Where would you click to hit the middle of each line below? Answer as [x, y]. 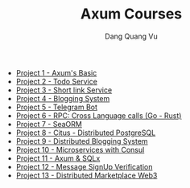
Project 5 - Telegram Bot [57, 107]
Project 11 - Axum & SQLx [58, 158]
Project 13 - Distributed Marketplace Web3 [87, 175]
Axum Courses [131, 14]
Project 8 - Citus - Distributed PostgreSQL [86, 133]
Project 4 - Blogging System [63, 98]
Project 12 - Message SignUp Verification [84, 166]
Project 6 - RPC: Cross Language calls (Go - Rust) [99, 115]
